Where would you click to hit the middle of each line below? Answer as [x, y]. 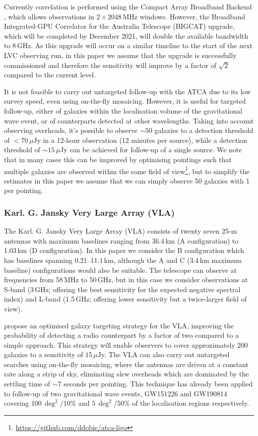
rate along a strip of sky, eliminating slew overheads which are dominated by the [127, 374]
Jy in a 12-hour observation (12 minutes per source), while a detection [140, 140]
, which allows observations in [49, 16]
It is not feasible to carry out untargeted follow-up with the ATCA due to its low [128, 91]
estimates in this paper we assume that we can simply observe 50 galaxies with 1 [127, 180]
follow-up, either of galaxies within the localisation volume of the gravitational [123, 110]
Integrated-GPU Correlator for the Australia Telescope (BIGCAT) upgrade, [119, 26]
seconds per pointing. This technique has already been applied [158, 384]
